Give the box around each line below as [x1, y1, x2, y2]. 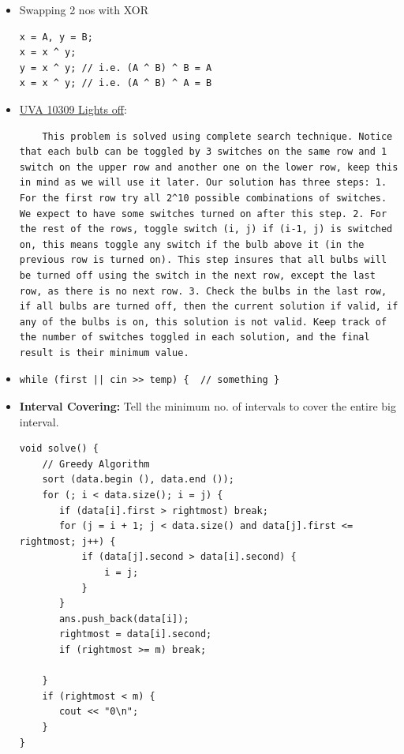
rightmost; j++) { [19, 535, 116, 547]
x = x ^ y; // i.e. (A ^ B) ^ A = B [19, 77, 212, 89]
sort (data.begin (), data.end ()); [42, 474, 234, 486]
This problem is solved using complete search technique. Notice [42, 130, 393, 142]
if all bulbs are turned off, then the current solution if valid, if [19, 301, 398, 313]
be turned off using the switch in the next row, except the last [19, 269, 376, 281]
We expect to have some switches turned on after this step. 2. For [19, 208, 387, 219]
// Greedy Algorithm [42, 458, 150, 470]
